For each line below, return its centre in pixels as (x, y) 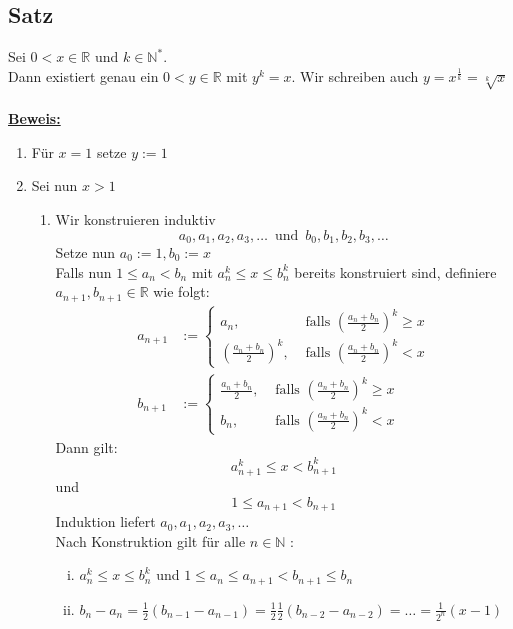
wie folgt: (181, 291)
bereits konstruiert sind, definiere (395, 271)
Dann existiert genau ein (83, 75)
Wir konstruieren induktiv (135, 218)
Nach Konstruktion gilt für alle (150, 540)
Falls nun (83, 271)
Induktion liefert (105, 521)
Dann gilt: (86, 446)
